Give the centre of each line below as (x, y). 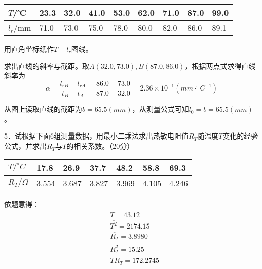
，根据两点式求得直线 (220, 65)
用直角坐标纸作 (29, 49)
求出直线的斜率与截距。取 (47, 65)
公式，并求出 (25, 146)
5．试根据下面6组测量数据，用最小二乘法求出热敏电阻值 (96, 136)
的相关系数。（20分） (100, 146)
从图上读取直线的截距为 (43, 109)
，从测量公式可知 (160, 109)
